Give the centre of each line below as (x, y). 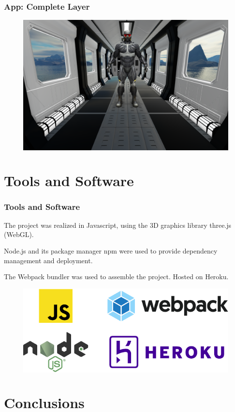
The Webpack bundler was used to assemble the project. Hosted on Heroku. (116, 277)
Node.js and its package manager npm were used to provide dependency (111, 250)
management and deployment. (48, 260)
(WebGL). (19, 234)
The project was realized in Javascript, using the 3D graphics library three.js (118, 225)
